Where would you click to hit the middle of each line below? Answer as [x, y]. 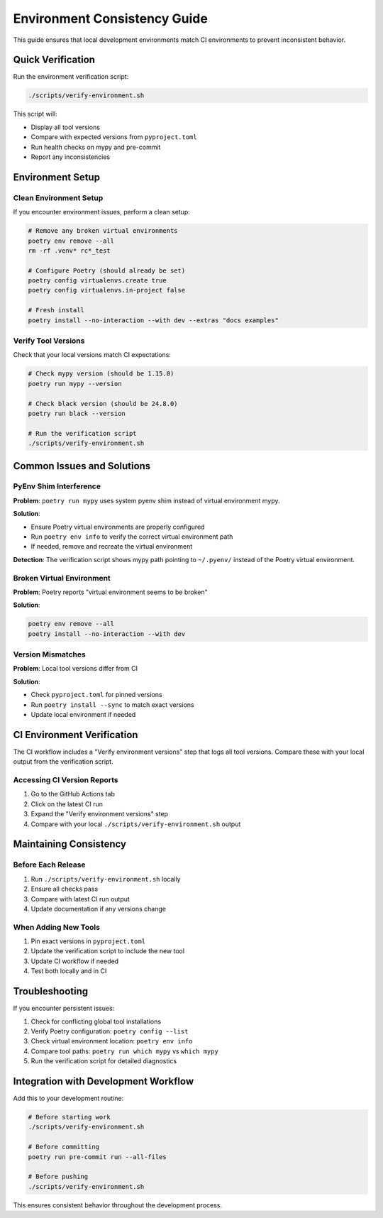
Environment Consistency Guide [111, 18]
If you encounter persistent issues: [64, 1009]
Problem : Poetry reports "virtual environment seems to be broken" [111, 592]
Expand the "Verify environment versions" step [100, 814]
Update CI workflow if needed [75, 961]
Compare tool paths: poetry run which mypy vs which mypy [125, 1051]
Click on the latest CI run [67, 804]
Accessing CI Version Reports [66, 780]
